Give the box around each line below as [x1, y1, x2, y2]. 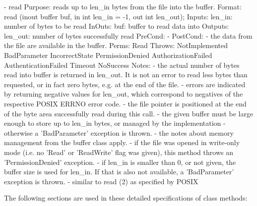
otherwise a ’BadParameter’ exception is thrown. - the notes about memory [4, 127, 234, 138]
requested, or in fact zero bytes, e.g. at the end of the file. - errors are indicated [4, 79, 246, 89]
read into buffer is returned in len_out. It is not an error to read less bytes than [4, 69, 248, 80]
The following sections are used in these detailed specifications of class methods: [4, 193, 248, 203]
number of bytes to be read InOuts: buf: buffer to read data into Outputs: [4, 21, 229, 31]
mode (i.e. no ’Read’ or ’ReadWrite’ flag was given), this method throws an [4, 147, 233, 157]
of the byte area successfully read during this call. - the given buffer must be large [4, 108, 254, 118]
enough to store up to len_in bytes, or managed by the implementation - [4, 118, 226, 128]
